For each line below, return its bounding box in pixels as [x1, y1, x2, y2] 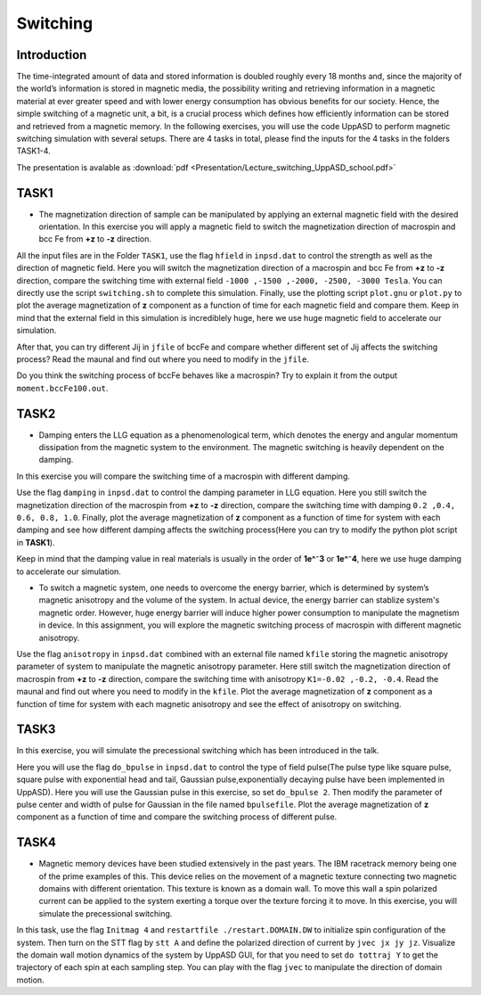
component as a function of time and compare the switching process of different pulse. [16, 811, 338, 822]
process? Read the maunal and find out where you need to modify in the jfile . [16, 354, 310, 365]
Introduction [16, 47, 87, 62]
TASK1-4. [16, 145, 51, 156]
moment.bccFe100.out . [16, 382, 109, 393]
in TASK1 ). [16, 537, 55, 547]
